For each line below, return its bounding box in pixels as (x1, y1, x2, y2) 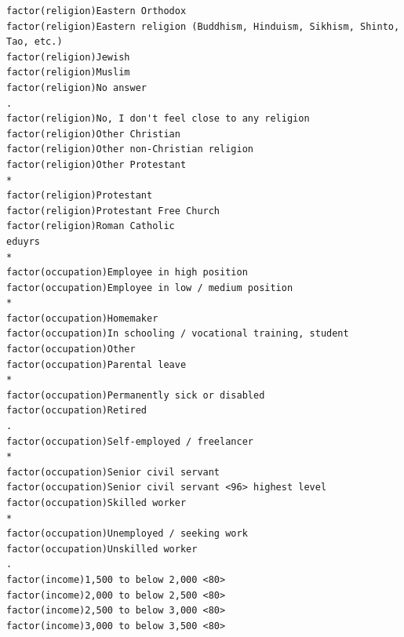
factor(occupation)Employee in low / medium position (6, 282, 293, 293)
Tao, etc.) (6, 36, 63, 48)
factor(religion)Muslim (6, 67, 130, 78)
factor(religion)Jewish (6, 51, 130, 63)
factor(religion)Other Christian (6, 128, 180, 140)
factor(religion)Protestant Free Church (6, 205, 220, 217)
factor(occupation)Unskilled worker (6, 543, 198, 555)
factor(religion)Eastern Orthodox (6, 5, 187, 16)
